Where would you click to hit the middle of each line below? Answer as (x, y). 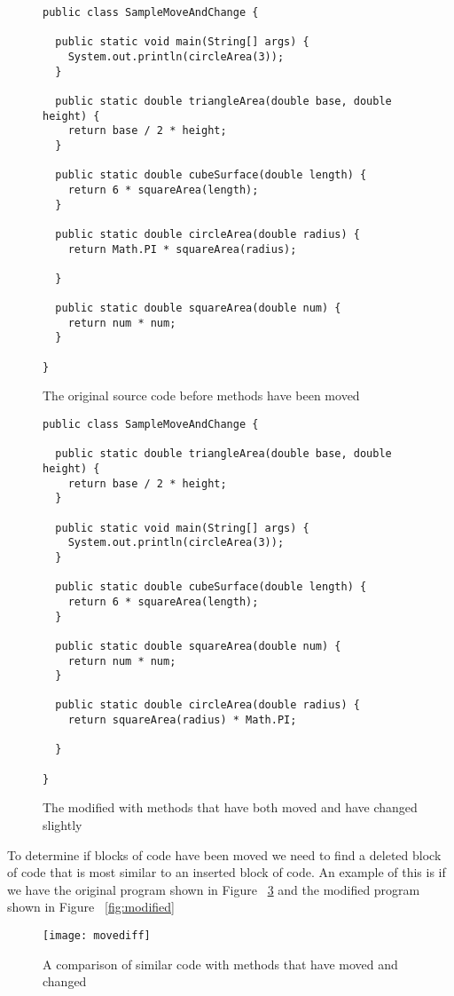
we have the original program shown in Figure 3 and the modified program (214, 889)
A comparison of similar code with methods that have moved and (220, 964)
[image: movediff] (97, 935)
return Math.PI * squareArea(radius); (182, 249)
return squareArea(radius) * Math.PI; (182, 720)
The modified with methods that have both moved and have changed (230, 807)
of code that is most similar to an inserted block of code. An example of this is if (227, 872)
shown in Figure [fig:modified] (91, 907)
